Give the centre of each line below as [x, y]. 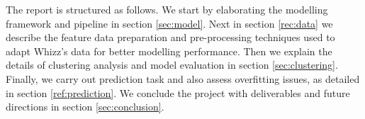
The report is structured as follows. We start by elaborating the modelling [167, 9]
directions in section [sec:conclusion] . [85, 107]
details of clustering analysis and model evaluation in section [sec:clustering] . [172, 65]
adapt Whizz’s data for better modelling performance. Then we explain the [169, 51]
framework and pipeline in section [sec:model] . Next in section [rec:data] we [169, 23]
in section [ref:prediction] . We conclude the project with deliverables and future [178, 92]
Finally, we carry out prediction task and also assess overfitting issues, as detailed [183, 78]
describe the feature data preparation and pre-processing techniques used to [170, 37]
